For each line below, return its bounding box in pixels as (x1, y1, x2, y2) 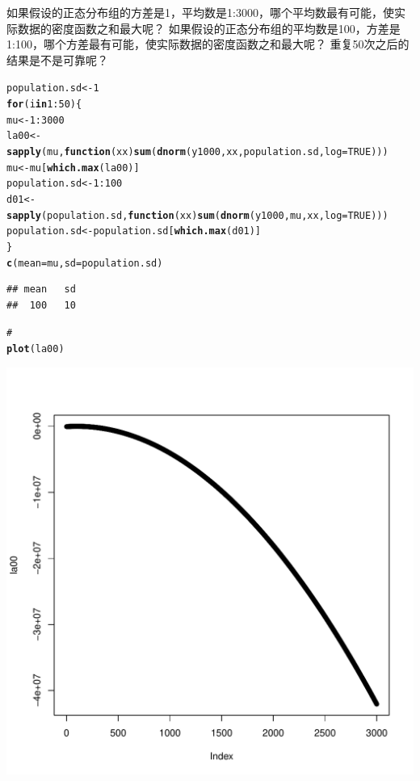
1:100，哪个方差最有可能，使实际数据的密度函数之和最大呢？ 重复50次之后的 (6, 36, 409, 52)
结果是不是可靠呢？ (6, 51, 108, 68)
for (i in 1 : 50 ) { (6, 99, 82, 111)
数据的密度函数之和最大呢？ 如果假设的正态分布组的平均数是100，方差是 (17, 19, 401, 36)
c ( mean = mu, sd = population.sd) (6, 257, 163, 269)
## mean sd (6, 283, 76, 296)
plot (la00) (6, 343, 65, 355)
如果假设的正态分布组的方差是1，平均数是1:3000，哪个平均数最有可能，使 (6, 4, 394, 20)
